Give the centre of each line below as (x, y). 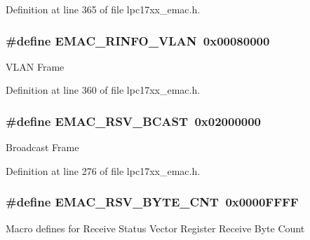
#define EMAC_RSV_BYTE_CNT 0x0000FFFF (152, 202)
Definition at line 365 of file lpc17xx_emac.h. (103, 9)
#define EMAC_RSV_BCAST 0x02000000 (134, 121)
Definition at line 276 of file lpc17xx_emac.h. (103, 170)
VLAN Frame (35, 66)
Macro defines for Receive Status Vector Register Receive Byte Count (155, 228)
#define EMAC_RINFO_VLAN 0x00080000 (138, 40)
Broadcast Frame (42, 147)
